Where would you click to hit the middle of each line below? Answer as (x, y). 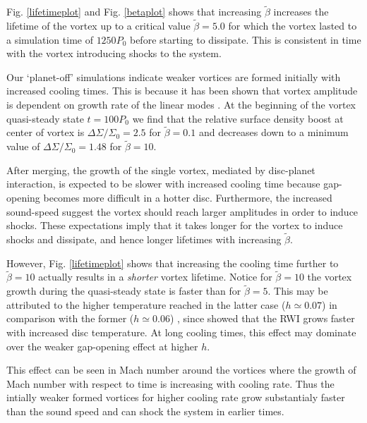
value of (23, 146)
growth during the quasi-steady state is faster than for (124, 291)
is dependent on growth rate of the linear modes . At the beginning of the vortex (181, 104)
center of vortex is (46, 132)
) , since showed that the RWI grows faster (262, 318)
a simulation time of (50, 39)
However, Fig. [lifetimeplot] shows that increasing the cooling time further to (173, 263)
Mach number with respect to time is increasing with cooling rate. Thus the (170, 383)
